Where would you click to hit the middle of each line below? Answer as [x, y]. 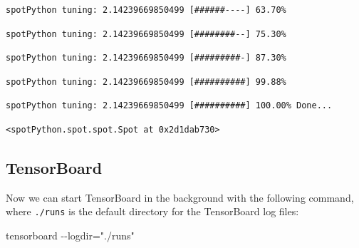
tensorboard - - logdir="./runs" [70, 236]
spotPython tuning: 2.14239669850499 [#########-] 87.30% [146, 58]
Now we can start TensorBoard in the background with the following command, [180, 197]
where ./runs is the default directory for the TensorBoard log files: [152, 211]
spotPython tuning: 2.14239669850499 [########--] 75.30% [146, 34]
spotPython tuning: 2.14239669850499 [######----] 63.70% [146, 10]
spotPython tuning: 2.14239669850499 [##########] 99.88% [146, 82]
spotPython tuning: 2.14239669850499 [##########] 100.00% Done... [169, 106]
